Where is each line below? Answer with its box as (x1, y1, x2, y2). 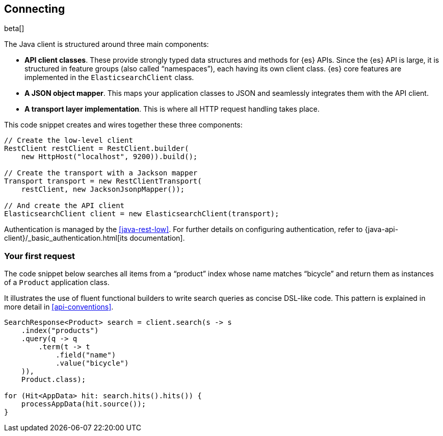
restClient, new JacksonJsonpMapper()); (21, 185, 185, 194)
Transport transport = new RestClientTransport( (4, 177, 202, 186)
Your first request (4, 250, 75, 261)
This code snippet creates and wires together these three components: (4, 120, 243, 130)
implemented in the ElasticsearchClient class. (24, 73, 194, 82)
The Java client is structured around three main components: (4, 40, 209, 49)
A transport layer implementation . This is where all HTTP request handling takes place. (24, 105, 320, 114)
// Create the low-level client (4, 136, 133, 145)
